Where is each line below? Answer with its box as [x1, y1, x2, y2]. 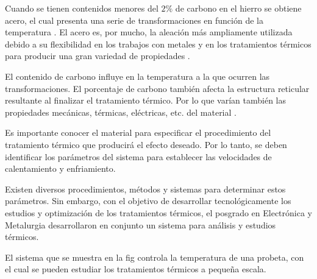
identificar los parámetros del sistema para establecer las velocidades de [5, 150, 272, 163]
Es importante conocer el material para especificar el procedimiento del [5, 126, 271, 139]
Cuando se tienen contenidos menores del [5, 2, 158, 14]
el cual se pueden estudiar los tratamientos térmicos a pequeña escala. [5, 263, 266, 275]
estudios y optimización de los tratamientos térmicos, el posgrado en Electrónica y [5, 206, 312, 219]
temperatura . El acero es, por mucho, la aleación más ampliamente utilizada [5, 26, 293, 38]
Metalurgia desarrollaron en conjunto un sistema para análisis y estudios [5, 218, 276, 231]
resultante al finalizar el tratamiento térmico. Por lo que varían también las [5, 94, 287, 107]
